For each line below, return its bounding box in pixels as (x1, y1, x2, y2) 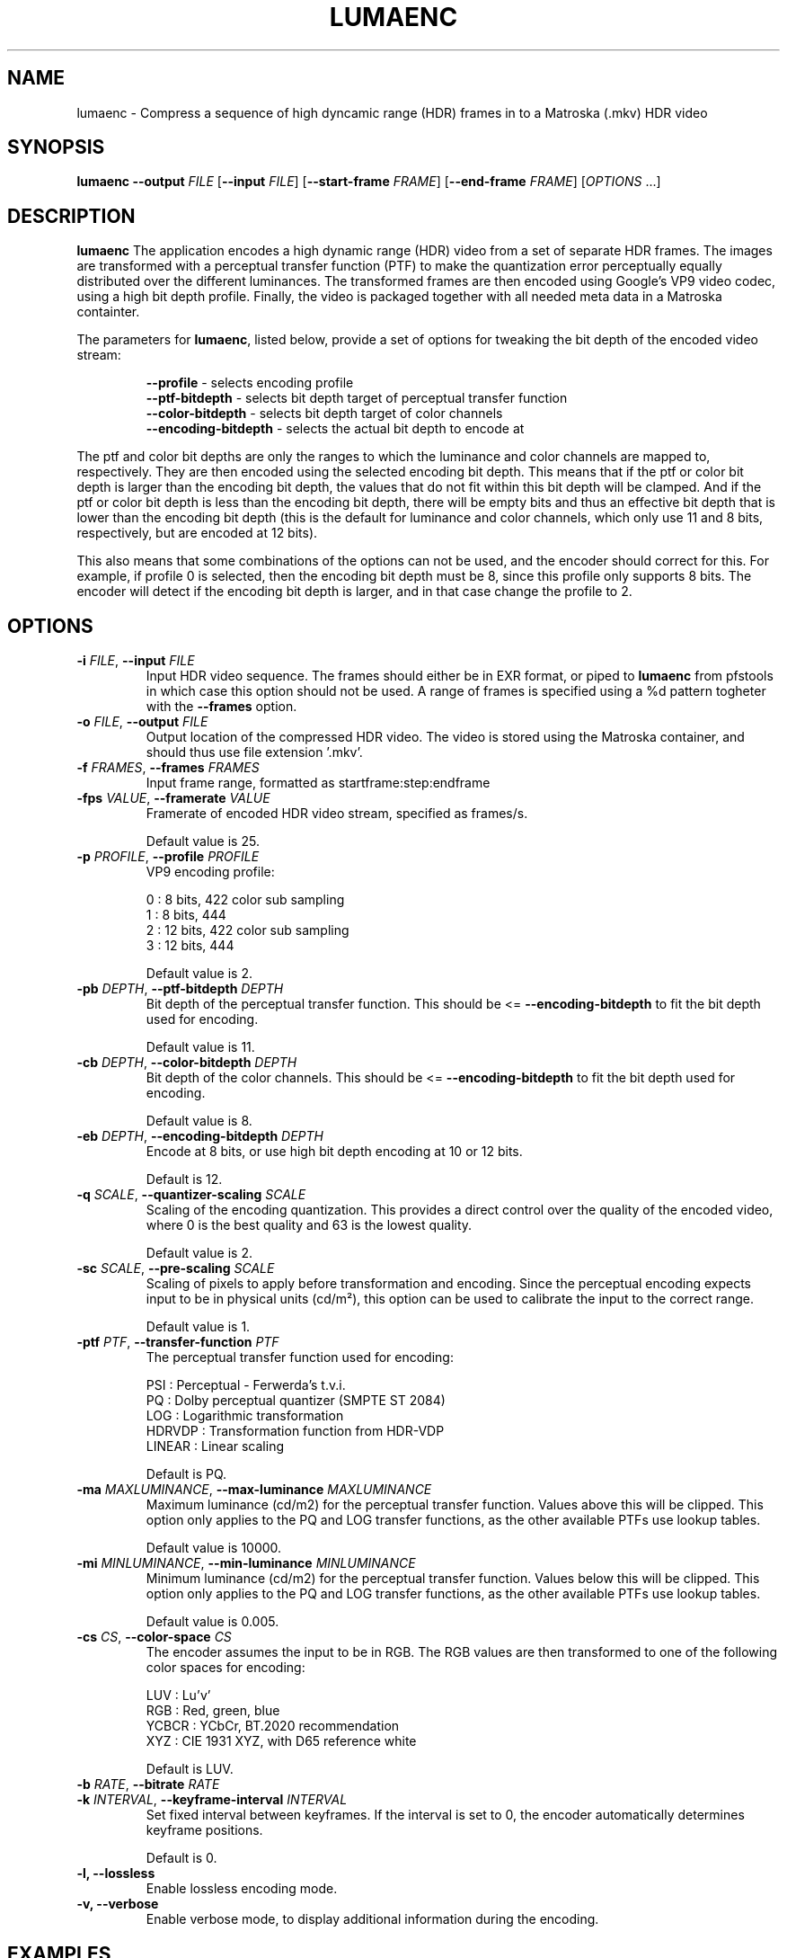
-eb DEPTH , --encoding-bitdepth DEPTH (76, 1128, 323, 1144)
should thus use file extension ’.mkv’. (146, 744, 363, 761)
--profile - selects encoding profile (146, 375, 354, 391)
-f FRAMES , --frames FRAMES (76, 760, 260, 776)
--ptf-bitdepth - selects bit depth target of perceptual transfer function (146, 390, 568, 406)
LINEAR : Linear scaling (146, 1438, 284, 1455)
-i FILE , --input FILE (76, 653, 195, 669)
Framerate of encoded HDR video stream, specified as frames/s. (146, 805, 528, 822)
